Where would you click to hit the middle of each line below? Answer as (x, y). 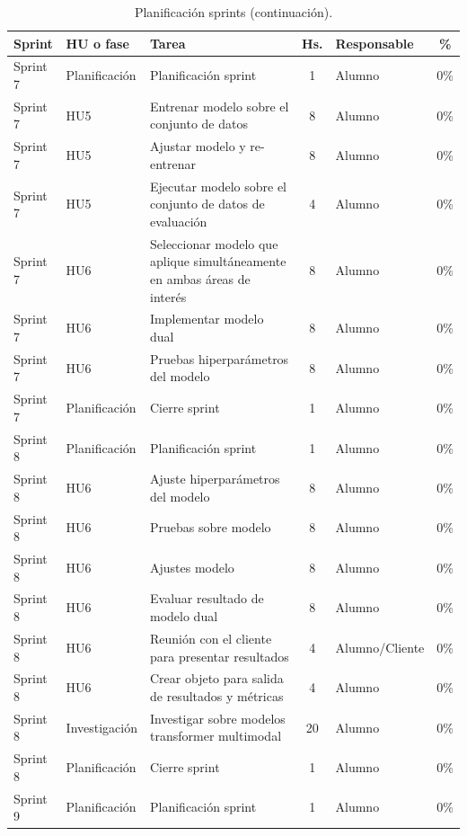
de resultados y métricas (217, 695)
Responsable (374, 43)
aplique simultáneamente (218, 261)
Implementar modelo (207, 319)
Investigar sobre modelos (218, 718)
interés (168, 296)
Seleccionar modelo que (214, 243)
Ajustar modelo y (198, 146)
